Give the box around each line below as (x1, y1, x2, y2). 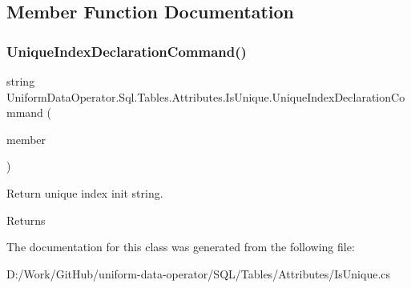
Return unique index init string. (6, 184, 163, 201)
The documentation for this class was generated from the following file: (6, 238, 355, 255)
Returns (6, 211, 46, 228)
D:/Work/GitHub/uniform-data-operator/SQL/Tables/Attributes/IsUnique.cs (6, 265, 391, 282)
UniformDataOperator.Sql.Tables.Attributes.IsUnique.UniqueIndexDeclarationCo (6, 88, 405, 105)
